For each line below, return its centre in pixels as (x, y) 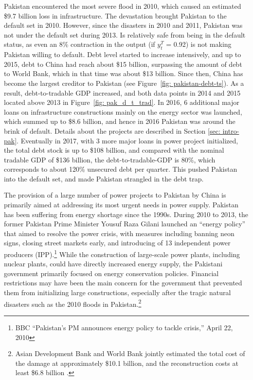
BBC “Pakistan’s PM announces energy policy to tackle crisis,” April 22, (124, 327)
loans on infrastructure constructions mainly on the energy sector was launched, (123, 111)
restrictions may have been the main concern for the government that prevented (123, 283)
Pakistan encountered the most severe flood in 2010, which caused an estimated (123, 6)
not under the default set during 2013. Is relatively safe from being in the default (125, 34)
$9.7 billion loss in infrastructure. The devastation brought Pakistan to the (115, 15)
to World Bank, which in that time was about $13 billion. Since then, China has (124, 73)
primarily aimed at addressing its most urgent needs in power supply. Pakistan (121, 205)
